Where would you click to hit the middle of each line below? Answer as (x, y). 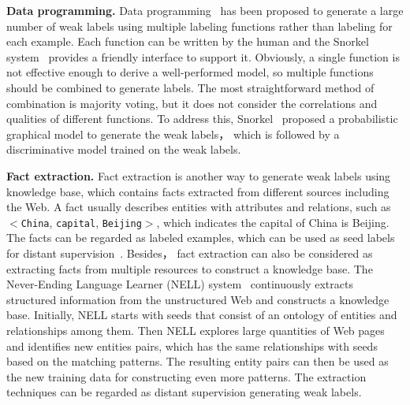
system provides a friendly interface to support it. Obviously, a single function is (203, 56)
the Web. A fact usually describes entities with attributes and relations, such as (199, 207)
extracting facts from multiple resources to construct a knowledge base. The (190, 268)
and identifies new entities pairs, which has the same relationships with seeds (192, 346)
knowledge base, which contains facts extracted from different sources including (198, 191)
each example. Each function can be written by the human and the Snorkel (188, 41)
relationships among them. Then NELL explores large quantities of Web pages (196, 330)
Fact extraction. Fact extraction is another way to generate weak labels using (199, 175)
